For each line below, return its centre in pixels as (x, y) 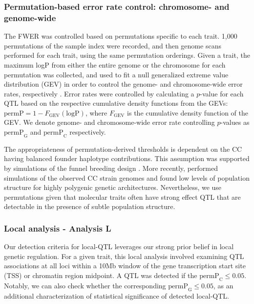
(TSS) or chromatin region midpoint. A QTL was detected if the (101, 275)
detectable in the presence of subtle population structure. (90, 206)
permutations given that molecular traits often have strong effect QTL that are (122, 197)
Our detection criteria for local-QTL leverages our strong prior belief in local (119, 246)
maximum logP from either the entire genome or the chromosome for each (115, 64)
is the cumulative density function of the (188, 112)
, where (96, 112)
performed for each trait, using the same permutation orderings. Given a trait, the (127, 55)
